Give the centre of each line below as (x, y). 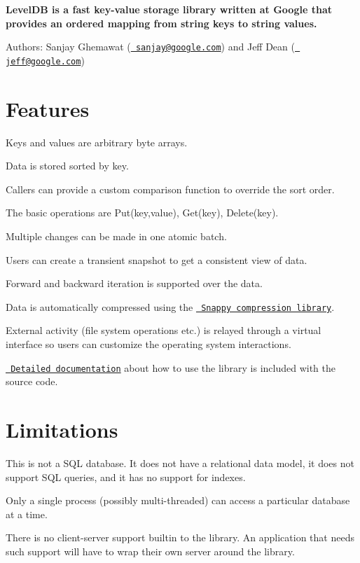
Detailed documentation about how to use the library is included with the (173, 367)
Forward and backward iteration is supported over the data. (134, 283)
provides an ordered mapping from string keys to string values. (161, 23)
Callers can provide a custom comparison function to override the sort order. (170, 189)
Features (48, 108)
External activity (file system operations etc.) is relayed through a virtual (164, 330)
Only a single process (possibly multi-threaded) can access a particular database (178, 500)
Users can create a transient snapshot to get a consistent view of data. (157, 259)
